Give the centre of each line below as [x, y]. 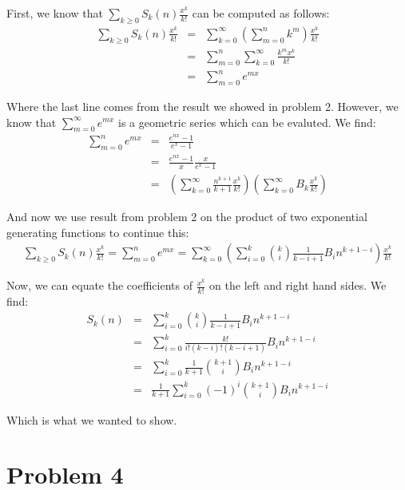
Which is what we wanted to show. [92, 419]
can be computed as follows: [261, 13]
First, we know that [55, 13]
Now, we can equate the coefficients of [99, 285]
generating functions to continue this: [98, 232]
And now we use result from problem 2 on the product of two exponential [187, 217]
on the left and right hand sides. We [298, 285]
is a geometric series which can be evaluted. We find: [247, 122]
